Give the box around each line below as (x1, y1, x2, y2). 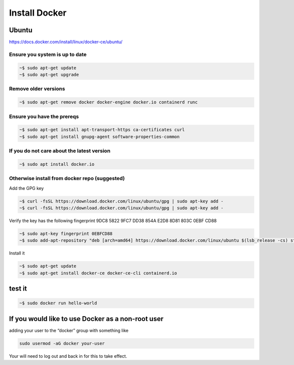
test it (9, 284, 27, 293)
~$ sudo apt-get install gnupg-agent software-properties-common (19, 134, 180, 139)
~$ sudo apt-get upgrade (19, 72, 79, 77)
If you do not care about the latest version (9, 147, 111, 154)
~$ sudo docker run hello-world (19, 300, 98, 306)
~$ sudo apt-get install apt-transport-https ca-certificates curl (19, 127, 185, 133)
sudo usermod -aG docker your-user (19, 341, 105, 346)
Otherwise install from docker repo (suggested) (9, 175, 125, 182)
